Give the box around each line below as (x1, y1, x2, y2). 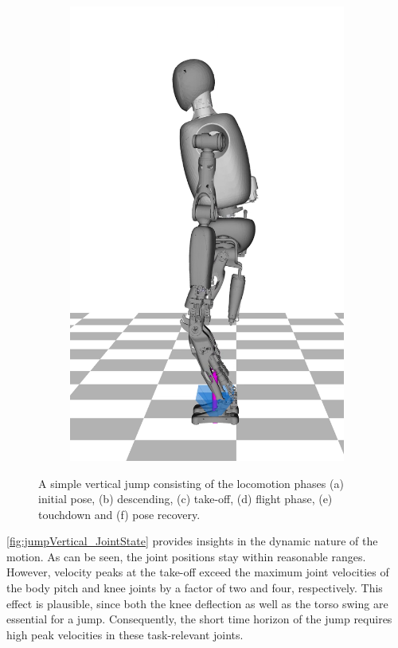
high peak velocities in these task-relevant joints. (6, 626, 244, 642)
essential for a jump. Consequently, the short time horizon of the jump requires (6, 611, 392, 627)
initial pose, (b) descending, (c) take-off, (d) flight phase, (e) (38, 490, 333, 507)
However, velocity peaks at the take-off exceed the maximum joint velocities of (6, 564, 389, 580)
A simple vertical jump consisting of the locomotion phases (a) (38, 474, 344, 491)
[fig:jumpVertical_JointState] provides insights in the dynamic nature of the (6, 533, 378, 549)
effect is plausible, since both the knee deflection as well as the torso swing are (6, 595, 388, 611)
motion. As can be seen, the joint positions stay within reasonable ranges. (6, 548, 366, 564)
